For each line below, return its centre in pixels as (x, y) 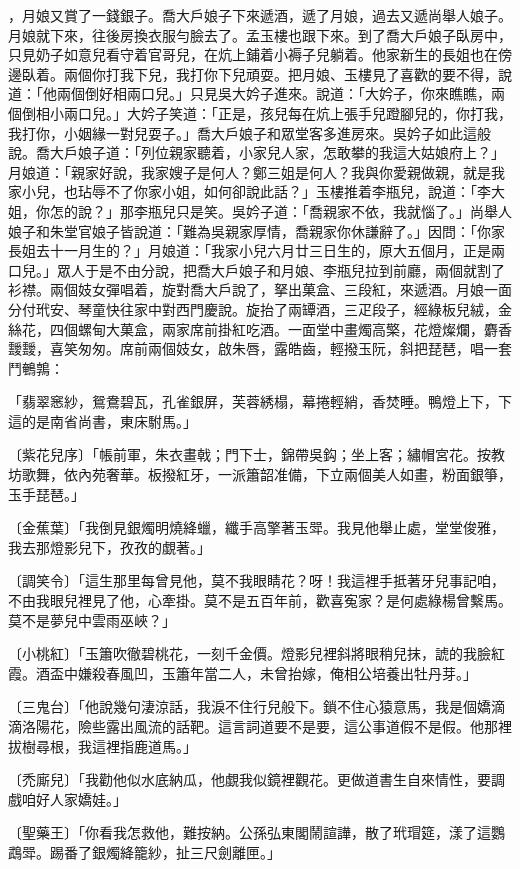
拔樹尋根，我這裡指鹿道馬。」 (102, 745)
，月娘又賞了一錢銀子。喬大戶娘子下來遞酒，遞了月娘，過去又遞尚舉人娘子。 (260, 15)
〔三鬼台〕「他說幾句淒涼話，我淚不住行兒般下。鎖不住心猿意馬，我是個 (242, 706)
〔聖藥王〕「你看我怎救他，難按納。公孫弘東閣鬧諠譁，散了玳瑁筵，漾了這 (249, 832)
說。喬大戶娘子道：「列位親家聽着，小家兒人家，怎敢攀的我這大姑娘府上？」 (256, 152)
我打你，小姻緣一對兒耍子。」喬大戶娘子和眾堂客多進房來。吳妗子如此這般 (249, 132)
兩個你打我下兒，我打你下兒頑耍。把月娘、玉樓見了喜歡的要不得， (280, 73)
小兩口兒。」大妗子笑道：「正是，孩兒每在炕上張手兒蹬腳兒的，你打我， (280, 112)
